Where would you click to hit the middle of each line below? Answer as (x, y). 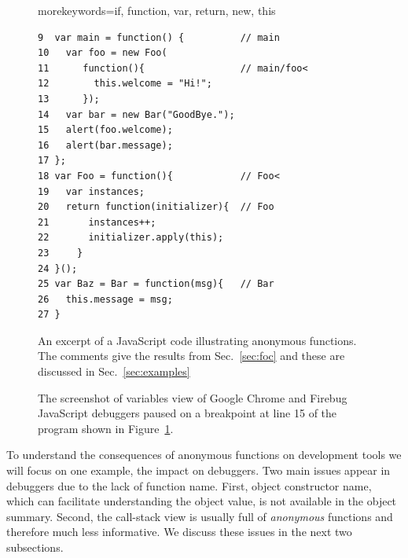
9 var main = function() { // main (159, 37)
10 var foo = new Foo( (103, 53)
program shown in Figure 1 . (106, 428)
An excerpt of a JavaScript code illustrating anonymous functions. (197, 340)
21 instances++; (97, 222)
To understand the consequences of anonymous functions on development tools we (204, 455)
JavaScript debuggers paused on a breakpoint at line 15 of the (187, 413)
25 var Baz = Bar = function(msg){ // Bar (156, 284)
